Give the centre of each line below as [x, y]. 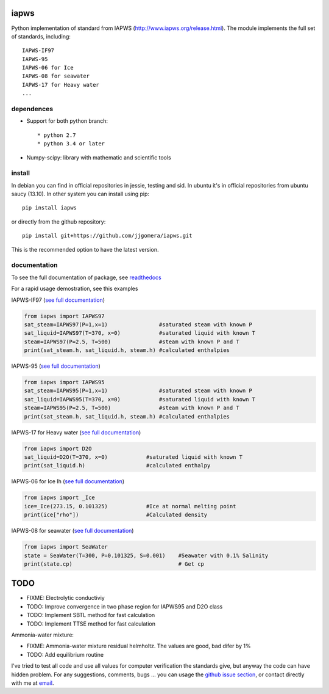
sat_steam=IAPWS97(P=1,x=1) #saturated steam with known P [138, 324]
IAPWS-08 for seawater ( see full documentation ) [73, 531]
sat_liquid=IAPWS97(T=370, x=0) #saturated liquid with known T [140, 333]
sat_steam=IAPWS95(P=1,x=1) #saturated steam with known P [138, 391]
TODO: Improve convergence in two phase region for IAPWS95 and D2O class [125, 606]
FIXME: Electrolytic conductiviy [65, 598]
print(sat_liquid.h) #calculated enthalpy [117, 466]
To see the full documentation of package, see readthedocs [86, 277]
